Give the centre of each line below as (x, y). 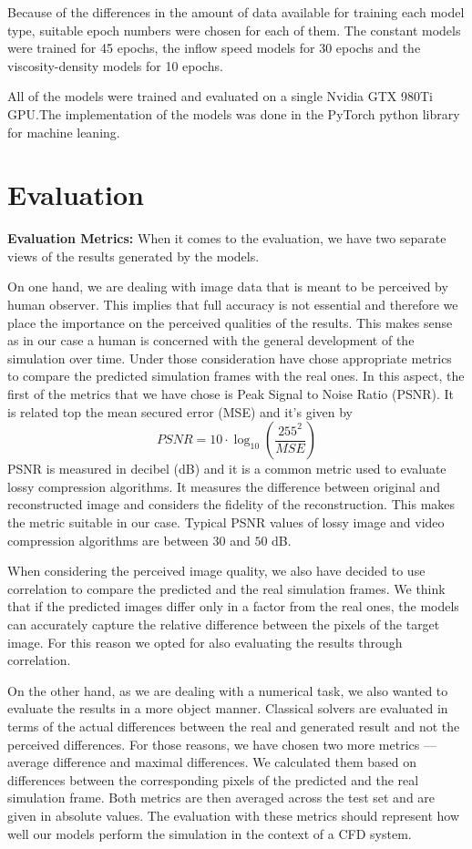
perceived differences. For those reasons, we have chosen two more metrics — (222, 744)
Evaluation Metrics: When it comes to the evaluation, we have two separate (227, 238)
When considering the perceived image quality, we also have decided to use (216, 571)
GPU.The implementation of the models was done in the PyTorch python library (234, 113)
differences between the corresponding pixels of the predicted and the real (213, 779)
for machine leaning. (64, 132)
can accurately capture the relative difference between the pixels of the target (224, 624)
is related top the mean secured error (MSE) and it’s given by (180, 411)
